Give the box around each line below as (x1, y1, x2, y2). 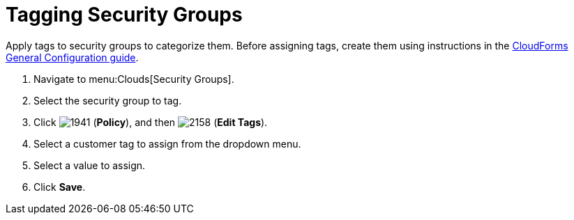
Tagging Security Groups (6, 3, 243, 26)
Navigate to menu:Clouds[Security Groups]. (33, 72, 234, 85)
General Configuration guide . (6, 51, 139, 63)
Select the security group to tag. (33, 94, 182, 107)
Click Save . (33, 180, 86, 193)
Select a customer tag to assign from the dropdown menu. (33, 137, 301, 150)
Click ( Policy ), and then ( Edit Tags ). (33, 116, 268, 128)
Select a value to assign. (33, 159, 146, 171)
